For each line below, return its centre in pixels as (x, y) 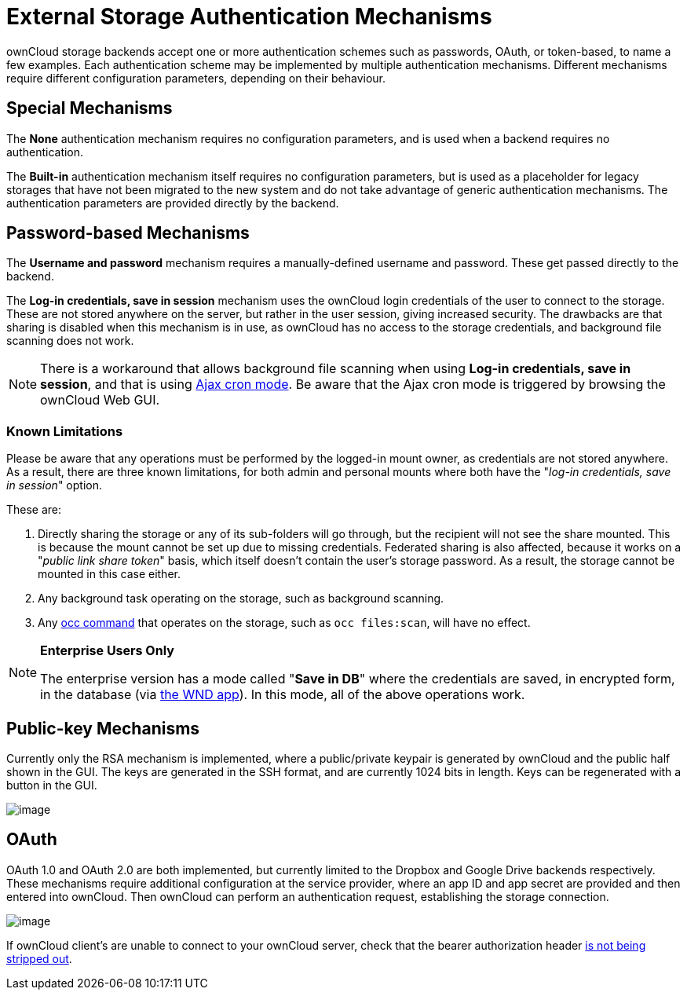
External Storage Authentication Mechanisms (249, 16)
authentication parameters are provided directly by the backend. (173, 203)
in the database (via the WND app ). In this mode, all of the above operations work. (283, 695)
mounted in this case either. (109, 574)
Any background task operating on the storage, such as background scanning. (241, 599)
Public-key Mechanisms (103, 728)
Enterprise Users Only (107, 651)
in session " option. (55, 485)
